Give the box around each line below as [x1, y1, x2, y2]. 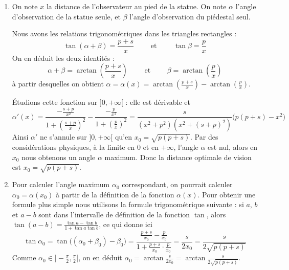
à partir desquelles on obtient [12, 78, 104, 89]
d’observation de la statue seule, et [12, 11, 121, 21]
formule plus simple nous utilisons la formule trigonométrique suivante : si [12, 199, 244, 210]
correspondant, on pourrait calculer [122, 179, 233, 190]
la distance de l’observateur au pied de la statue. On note [46, 1, 227, 11]
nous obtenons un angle [21, 151, 96, 162]
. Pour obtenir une [197, 189, 256, 199]
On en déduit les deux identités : [12, 52, 115, 63]
